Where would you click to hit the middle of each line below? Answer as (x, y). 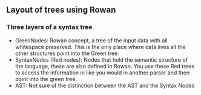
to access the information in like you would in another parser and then (102, 73)
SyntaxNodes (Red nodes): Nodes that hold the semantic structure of (101, 59)
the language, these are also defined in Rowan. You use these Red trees (105, 66)
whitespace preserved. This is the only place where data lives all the (100, 47)
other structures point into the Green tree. (67, 53)
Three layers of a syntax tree (49, 27)
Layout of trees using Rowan (61, 10)
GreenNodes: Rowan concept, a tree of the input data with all (91, 40)
